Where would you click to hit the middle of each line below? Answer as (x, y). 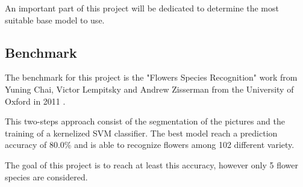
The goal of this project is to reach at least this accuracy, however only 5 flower (151, 164)
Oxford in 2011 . (35, 101)
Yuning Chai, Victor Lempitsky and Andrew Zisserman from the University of (149, 89)
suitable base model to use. (55, 20)
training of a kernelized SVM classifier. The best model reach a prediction (141, 133)
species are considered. (46, 176)
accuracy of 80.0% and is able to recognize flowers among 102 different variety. (150, 145)
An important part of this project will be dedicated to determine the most (142, 8)
